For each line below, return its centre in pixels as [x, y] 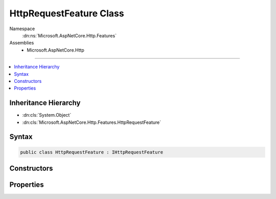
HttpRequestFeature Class [67, 13]
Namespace [22, 29]
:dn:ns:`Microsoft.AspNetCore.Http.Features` [70, 35]
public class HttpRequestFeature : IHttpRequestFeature [92, 152]
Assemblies [22, 43]
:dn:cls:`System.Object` [47, 115]
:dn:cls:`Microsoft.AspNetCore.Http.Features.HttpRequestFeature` [92, 122]
